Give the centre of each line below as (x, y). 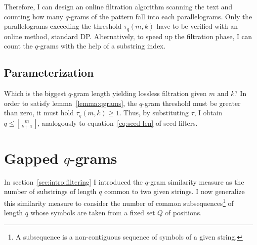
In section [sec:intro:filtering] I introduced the (73, 181)
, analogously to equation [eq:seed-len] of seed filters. (117, 122)
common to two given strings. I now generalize (174, 191)
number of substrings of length (50, 191)
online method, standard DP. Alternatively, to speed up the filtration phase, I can (128, 36)
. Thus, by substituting (154, 113)
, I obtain (208, 113)
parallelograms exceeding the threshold (63, 26)
